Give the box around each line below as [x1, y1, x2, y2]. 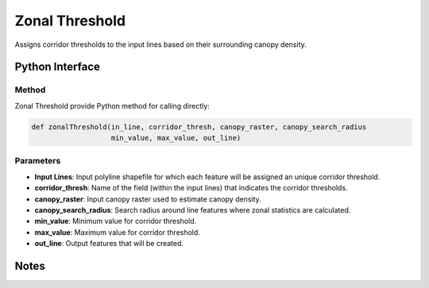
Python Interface [14, 60, 101, 74]
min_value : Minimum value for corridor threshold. [34, 217, 197, 226]
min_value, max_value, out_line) [110, 133, 242, 143]
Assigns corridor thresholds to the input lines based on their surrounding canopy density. [14, 40, 307, 49]
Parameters [14, 156, 61, 167]
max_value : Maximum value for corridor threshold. [34, 227, 200, 237]
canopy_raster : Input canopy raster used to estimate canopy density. [34, 194, 261, 204]
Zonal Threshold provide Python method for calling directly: [14, 101, 210, 110]
